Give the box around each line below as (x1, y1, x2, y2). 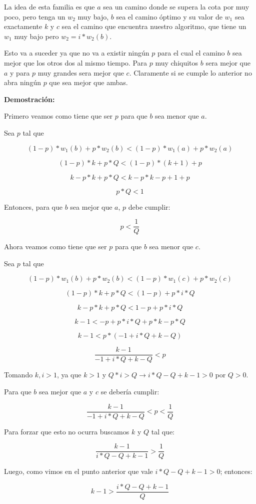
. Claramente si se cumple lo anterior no (129, 67, 252, 78)
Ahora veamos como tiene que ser (4, 241, 107, 252)
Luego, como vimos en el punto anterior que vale (4, 466, 153, 476)
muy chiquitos (155, 57, 198, 68)
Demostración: (4, 94, 55, 104)
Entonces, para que (4, 201, 62, 212)
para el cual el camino (157, 48, 225, 58)
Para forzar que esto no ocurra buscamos (4, 426, 129, 436)
